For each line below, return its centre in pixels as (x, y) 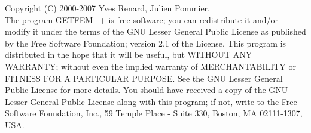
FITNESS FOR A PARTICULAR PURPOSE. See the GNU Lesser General (144, 78)
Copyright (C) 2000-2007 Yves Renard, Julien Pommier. (107, 8)
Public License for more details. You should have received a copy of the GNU (147, 90)
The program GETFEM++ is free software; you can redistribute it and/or (141, 19)
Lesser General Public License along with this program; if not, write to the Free (151, 101)
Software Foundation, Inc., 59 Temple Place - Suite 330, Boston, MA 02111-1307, (154, 113)
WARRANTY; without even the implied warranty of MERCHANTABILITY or (151, 66)
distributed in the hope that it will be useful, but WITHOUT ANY (129, 55)
